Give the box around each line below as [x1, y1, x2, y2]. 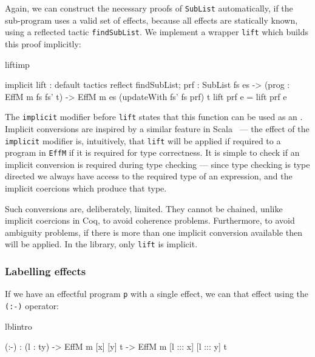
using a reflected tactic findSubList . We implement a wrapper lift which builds [5, 25, 309, 38]
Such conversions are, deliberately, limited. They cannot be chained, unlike [5, 202, 283, 215]
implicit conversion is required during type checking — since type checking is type [5, 158, 310, 170]
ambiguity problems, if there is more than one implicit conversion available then [5, 225, 302, 238]
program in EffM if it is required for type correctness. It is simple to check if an [5, 146, 300, 159]
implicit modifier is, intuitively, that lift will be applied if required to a [5, 134, 281, 147]
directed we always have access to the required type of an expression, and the [5, 170, 293, 182]
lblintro [5, 319, 32, 332]
